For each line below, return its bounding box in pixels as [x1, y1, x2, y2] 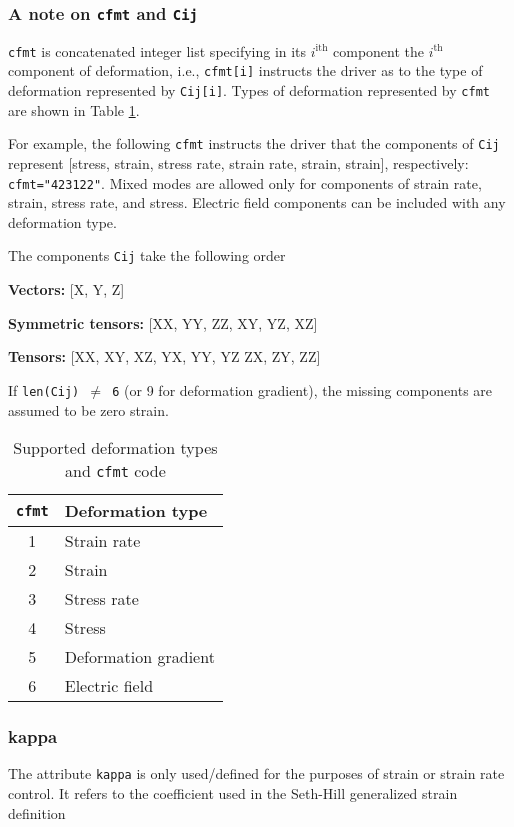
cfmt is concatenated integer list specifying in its [8, 40, 307, 61]
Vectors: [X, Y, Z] [8, 279, 125, 300]
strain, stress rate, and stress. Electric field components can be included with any [8, 192, 506, 213]
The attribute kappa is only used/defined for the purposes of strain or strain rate [8, 763, 505, 784]
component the [333, 40, 425, 61]
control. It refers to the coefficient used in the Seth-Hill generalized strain [8, 783, 458, 803]
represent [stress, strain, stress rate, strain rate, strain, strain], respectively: [8, 153, 469, 173]
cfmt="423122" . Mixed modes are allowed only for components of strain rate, [8, 172, 482, 193]
